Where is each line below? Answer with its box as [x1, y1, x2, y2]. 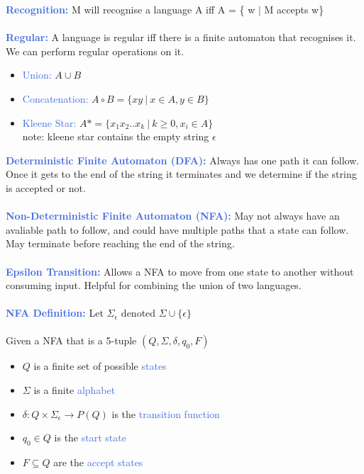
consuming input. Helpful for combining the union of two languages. [6, 278, 302, 293]
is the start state [54, 430, 126, 445]
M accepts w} [264, 2, 324, 16]
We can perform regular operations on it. [6, 43, 184, 58]
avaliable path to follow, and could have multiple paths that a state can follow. [6, 222, 349, 237]
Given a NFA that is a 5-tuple [6, 333, 137, 348]
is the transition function [111, 406, 220, 421]
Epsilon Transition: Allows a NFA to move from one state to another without [6, 264, 354, 278]
